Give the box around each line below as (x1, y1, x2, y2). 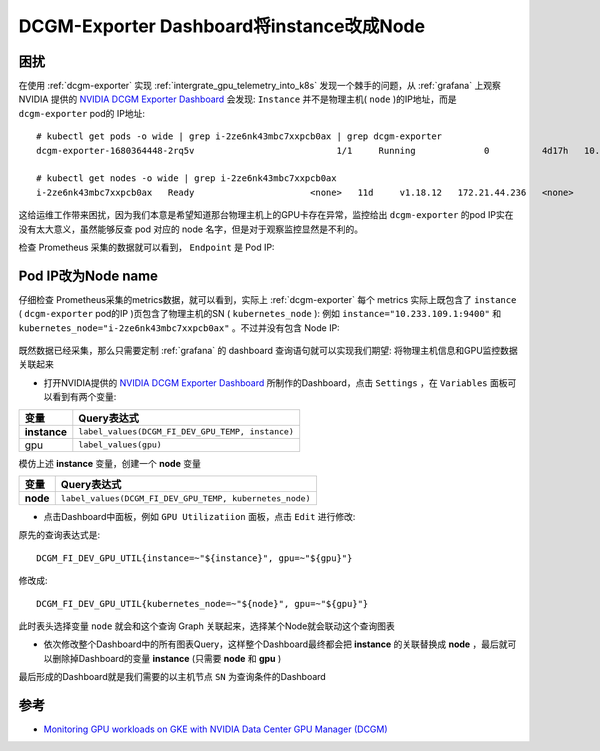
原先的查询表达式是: (18, 529, 101, 541)
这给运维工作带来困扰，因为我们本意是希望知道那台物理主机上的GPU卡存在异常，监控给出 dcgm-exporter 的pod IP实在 (18, 209, 514, 221)
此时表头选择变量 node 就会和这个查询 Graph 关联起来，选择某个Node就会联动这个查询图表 (18, 620, 395, 632)
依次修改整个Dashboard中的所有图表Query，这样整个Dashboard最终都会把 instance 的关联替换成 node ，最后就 (43, 638, 509, 650)
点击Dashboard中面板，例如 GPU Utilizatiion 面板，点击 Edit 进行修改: (43, 511, 356, 522)
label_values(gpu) (78, 440, 162, 450)
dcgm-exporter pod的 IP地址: (18, 107, 145, 119)
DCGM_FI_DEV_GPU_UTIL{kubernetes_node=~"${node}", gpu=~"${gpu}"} (36, 598, 369, 609)
